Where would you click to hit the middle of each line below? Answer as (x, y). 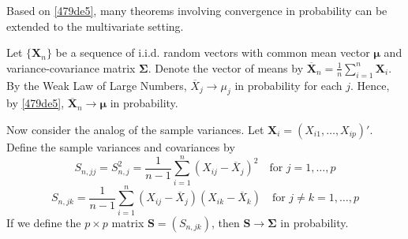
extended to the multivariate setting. (95, 26)
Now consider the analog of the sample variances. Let (135, 129)
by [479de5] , (36, 103)
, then (225, 222)
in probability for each (288, 85)
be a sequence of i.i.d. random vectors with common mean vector (213, 52)
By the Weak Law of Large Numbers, (97, 85)
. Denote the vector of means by (226, 67)
